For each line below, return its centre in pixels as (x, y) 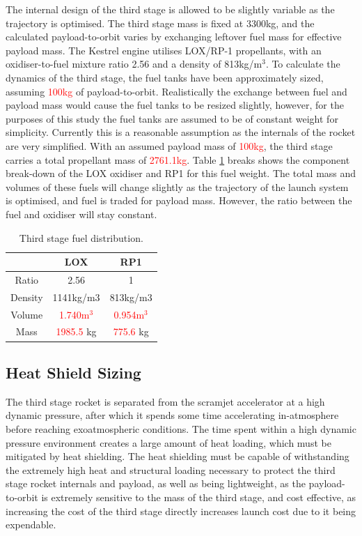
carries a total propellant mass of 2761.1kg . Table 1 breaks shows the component (178, 159)
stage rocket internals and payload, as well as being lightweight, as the (156, 483)
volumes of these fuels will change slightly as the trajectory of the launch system (177, 186)
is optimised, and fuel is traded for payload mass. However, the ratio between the (179, 200)
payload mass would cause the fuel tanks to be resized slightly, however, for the (175, 105)
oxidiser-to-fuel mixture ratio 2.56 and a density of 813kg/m (134, 64)
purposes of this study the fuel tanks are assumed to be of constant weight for (172, 118)
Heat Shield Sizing (73, 372)
